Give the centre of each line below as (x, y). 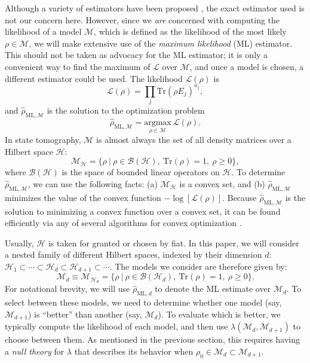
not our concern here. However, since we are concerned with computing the (142, 19)
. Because (240, 197)
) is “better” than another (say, (85, 314)
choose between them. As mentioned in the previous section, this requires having (153, 339)
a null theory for (35, 351)
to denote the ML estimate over (213, 289)
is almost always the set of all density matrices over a (194, 140)
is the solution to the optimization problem (126, 110)
